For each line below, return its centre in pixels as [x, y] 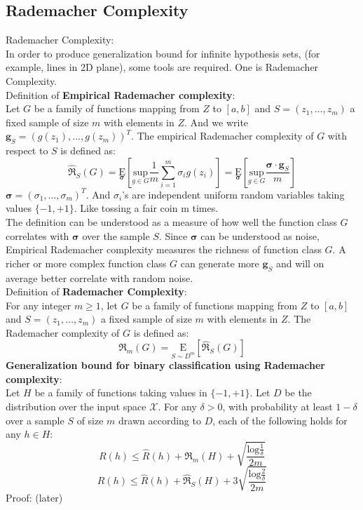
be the [298, 392]
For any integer [39, 305]
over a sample [35, 420]
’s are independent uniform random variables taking [233, 194]
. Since [173, 235]
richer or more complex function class [86, 263]
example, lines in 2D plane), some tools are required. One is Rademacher [162, 67]
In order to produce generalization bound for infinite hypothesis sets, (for [163, 53]
